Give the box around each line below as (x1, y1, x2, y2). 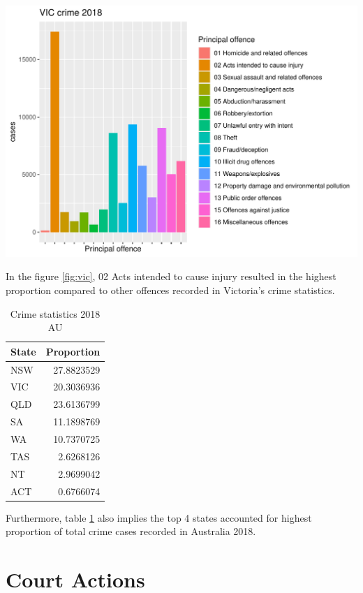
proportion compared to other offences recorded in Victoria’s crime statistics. (6, 282, 335, 297)
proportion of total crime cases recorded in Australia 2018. (6, 524, 256, 539)
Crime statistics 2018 (10, 306, 101, 321)
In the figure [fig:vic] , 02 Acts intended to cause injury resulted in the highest (6, 269, 336, 284)
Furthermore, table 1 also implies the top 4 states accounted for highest (6, 510, 312, 525)
